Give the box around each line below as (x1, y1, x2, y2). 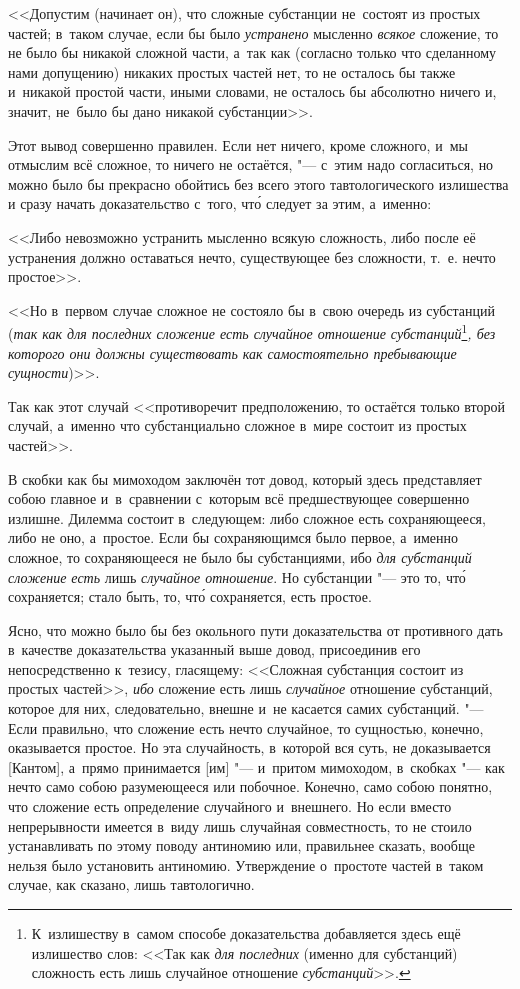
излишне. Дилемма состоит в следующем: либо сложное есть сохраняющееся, (8, 507, 486, 528)
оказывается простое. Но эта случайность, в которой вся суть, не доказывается (8, 737, 491, 758)
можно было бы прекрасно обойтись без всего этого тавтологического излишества (8, 173, 509, 194)
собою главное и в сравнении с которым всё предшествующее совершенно (8, 488, 470, 509)
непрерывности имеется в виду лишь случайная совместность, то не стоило (8, 815, 472, 836)
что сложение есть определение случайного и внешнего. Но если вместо (8, 796, 452, 817)
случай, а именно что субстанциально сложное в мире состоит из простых (8, 415, 467, 436)
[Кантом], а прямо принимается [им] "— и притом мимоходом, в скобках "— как (8, 756, 505, 777)
